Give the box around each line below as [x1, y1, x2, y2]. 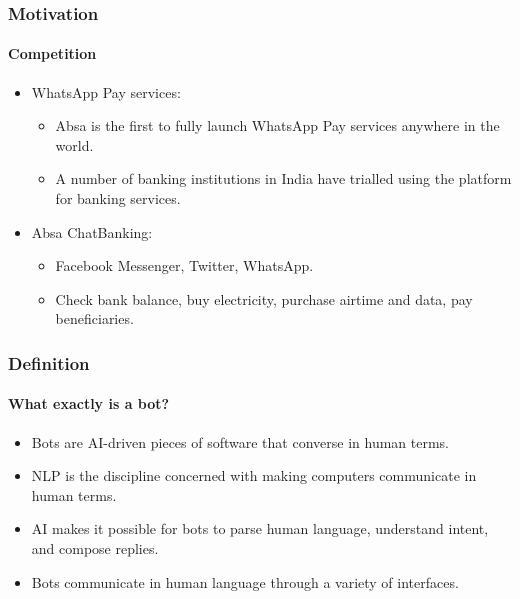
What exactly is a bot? [8, 393, 170, 414]
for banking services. [55, 188, 181, 209]
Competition [8, 43, 97, 64]
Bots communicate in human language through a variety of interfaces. [31, 571, 459, 592]
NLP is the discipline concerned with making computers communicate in [31, 465, 477, 486]
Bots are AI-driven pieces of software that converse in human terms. [31, 431, 450, 452]
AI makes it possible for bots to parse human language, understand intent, [31, 518, 489, 539]
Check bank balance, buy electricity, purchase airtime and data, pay [55, 288, 473, 309]
